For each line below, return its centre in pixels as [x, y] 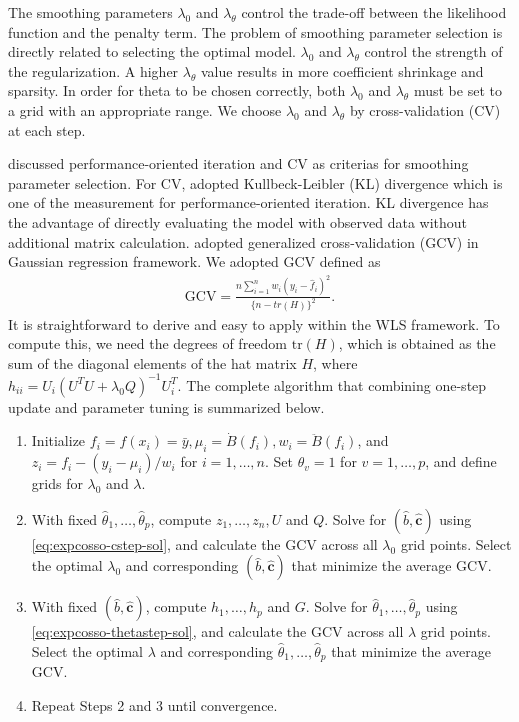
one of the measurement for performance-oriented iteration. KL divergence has [248, 202]
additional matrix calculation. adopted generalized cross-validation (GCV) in [243, 241]
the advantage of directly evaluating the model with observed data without [238, 221]
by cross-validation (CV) [425, 109]
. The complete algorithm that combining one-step [332, 384]
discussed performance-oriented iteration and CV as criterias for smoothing [238, 163]
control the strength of [433, 51]
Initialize [58, 440]
